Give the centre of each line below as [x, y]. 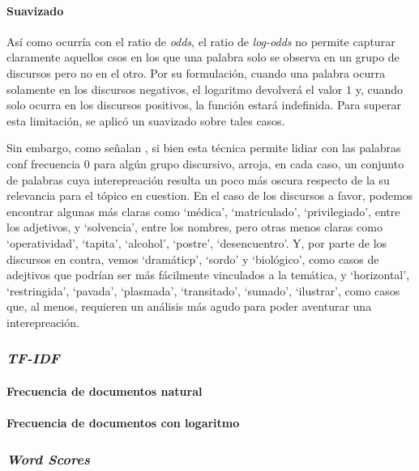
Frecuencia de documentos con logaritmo [123, 423]
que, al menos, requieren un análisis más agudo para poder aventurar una [189, 306]
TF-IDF [33, 358]
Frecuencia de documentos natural [105, 390]
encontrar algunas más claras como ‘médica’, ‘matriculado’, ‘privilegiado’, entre [203, 211]
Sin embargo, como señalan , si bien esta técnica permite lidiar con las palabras [204, 148]
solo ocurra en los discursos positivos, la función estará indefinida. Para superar [204, 105]
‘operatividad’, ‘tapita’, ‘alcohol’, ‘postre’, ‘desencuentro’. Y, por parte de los [197, 242]
